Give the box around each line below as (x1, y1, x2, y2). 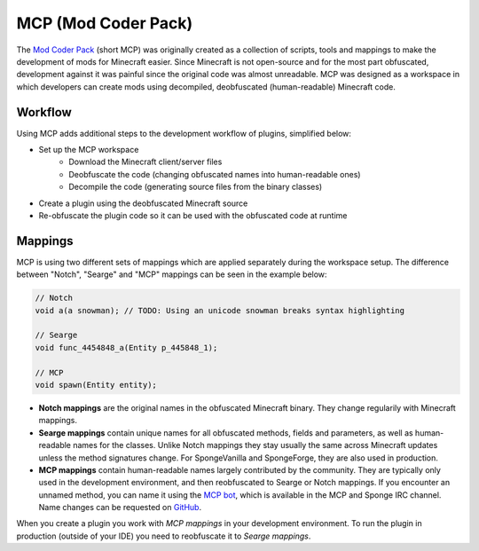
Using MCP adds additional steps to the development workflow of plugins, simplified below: (16, 128, 352, 138)
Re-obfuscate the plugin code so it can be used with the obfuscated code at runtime (38, 209, 348, 221)
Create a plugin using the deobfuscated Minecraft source (38, 198, 248, 209)
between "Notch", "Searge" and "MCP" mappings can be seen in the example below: (16, 269, 327, 279)
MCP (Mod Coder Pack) (16, 13, 193, 33)
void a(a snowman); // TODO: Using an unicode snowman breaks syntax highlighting (35, 305, 405, 315)
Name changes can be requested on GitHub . (38, 502, 202, 513)
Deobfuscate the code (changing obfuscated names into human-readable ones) (68, 169, 361, 179)
